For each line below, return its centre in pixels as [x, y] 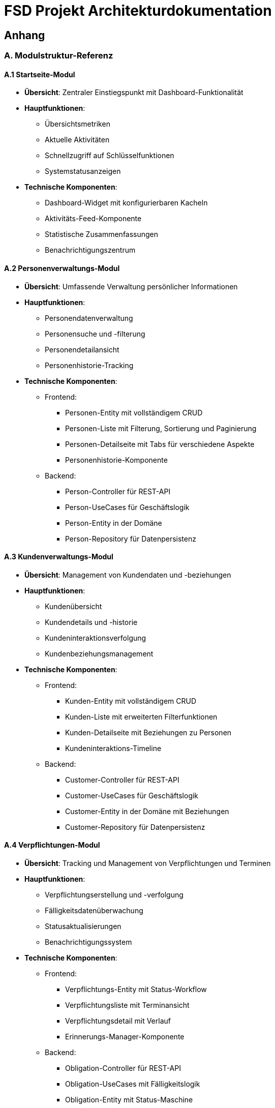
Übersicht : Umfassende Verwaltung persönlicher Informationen [131, 286]
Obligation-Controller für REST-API [123, 1068]
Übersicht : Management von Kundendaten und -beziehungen [128, 575]
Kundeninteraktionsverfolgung [96, 638]
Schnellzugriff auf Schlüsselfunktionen [110, 156]
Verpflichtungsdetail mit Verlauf [118, 1021]
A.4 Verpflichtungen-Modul [52, 845]
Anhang [25, 35]
